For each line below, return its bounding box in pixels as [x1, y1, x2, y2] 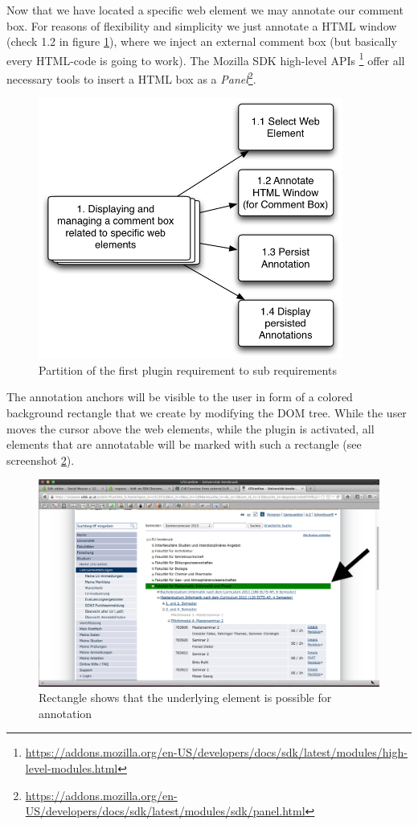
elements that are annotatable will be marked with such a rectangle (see [6, 436, 362, 453]
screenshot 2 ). [6, 451, 75, 468]
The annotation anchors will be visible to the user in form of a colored [6, 388, 353, 405]
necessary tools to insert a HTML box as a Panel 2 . [6, 68, 256, 87]
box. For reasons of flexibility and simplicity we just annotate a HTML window [6, 17, 397, 34]
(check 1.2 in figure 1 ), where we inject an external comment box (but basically [6, 33, 397, 50]
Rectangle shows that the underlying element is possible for [39, 689, 332, 706]
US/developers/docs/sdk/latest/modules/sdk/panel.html [25, 802, 305, 819]
